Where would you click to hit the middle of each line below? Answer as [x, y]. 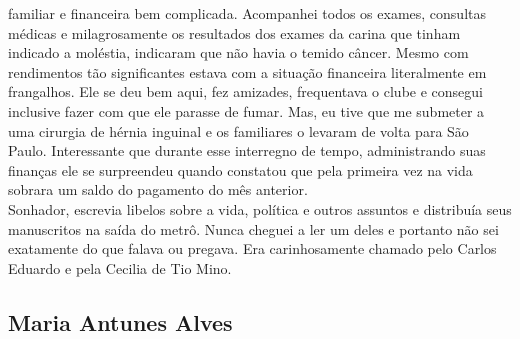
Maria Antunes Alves [120, 321]
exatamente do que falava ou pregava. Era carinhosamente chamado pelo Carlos [252, 248]
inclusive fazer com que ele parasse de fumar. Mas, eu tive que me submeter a [246, 110]
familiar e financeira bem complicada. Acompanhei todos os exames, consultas [247, 13]
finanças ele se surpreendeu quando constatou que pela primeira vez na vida [240, 169]
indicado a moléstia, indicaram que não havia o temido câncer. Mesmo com [238, 52]
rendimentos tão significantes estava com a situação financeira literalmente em [247, 71]
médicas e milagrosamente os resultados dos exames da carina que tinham [234, 32]
